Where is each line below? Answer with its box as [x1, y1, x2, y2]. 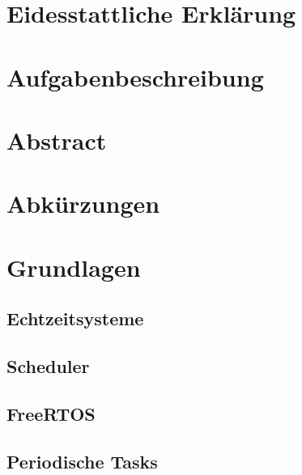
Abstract [6, 123, 107, 156]
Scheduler [6, 354, 90, 379]
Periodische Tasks [6, 448, 158, 473]
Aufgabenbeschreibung [6, 60, 264, 93]
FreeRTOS [6, 401, 96, 426]
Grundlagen [6, 250, 141, 283]
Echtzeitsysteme [6, 306, 144, 331]
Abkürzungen [6, 187, 160, 220]
